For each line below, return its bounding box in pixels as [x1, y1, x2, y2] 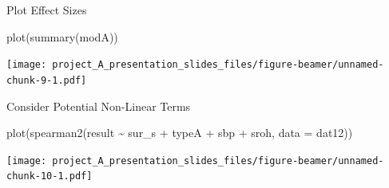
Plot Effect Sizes [6, 2, 87, 18]
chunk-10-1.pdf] [6, 170, 93, 182]
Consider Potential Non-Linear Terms [6, 97, 191, 114]
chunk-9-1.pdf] [6, 74, 87, 86]
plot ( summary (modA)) [6, 28, 118, 45]
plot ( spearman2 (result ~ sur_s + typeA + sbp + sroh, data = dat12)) [6, 124, 353, 141]
